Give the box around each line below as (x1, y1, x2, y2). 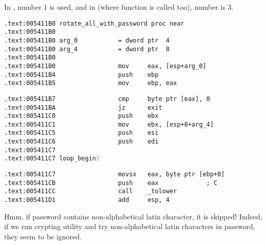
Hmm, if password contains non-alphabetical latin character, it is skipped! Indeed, (4, 211, 262, 221)
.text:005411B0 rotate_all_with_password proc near (4, 19, 184, 27)
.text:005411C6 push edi (4, 138, 159, 146)
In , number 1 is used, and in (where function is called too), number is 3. (4, 2, 234, 12)
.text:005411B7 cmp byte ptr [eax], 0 (4, 95, 210, 103)
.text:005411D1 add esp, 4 (4, 196, 170, 204)
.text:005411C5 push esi (4, 129, 159, 137)
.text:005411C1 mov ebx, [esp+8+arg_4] (4, 120, 214, 128)
